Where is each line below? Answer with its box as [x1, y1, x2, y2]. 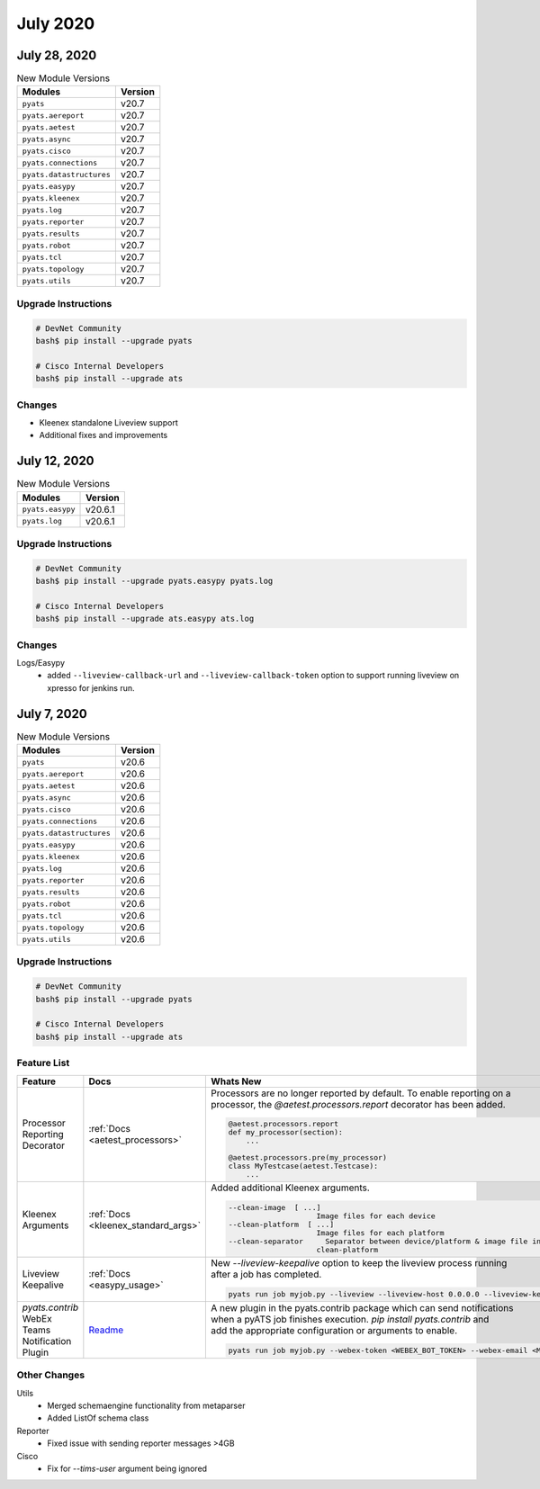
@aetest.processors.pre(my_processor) [228, 1153, 387, 1162]
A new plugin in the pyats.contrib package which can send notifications [211, 1301, 514, 1314]
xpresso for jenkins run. [47, 682, 135, 693]
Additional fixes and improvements [39, 430, 168, 441]
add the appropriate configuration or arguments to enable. [211, 1323, 458, 1336]
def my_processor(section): [228, 1127, 344, 1137]
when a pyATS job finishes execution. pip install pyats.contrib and [211, 1313, 490, 1325]
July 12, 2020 [16, 453, 94, 469]
